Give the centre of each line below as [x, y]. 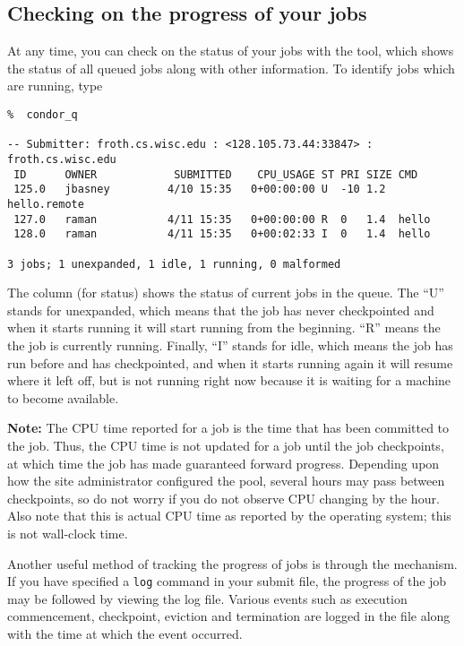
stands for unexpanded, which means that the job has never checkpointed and [221, 310]
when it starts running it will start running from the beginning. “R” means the [224, 327]
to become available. [63, 397]
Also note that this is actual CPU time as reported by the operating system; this [229, 516]
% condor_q [43, 114]
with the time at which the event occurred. [125, 633]
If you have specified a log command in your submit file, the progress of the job [227, 581]
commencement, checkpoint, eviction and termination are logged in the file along [229, 616]
